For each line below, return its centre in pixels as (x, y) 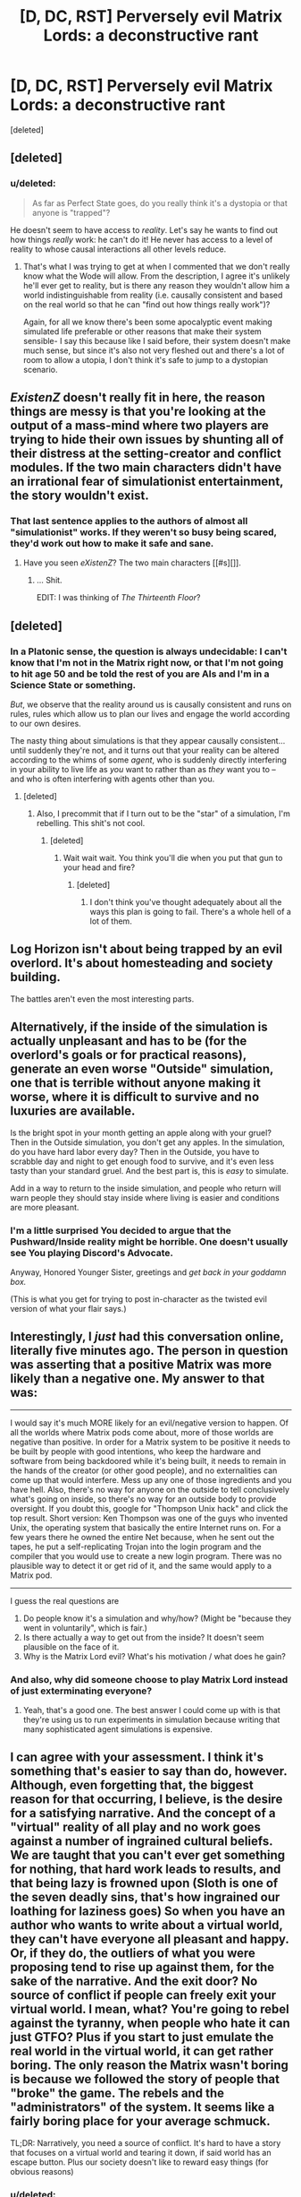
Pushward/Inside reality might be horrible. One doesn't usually (149, 1241)
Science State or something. (73, 685)
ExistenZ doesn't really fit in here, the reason (138, 397)
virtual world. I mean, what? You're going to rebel (150, 2009)
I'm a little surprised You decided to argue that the (121, 1230)
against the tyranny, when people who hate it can (150, 2024)
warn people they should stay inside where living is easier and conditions (145, 1197)
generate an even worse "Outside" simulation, (142, 1069)
